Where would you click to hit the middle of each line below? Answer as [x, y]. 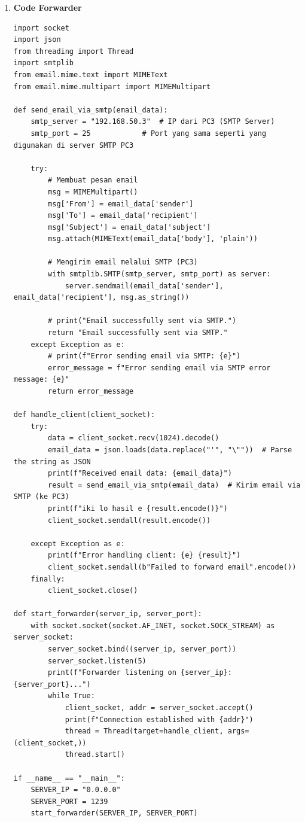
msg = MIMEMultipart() [93, 192]
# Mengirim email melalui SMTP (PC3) [123, 262]
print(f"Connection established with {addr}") [159, 719]
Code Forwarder [48, 7]
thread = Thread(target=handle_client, [144, 731]
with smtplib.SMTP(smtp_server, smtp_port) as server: [159, 274]
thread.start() [95, 755]
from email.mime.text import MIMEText [91, 74]
